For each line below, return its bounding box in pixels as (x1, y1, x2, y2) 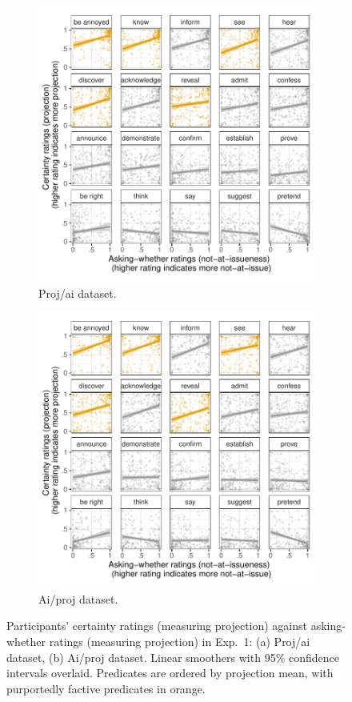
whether (6, 632, 46, 649)
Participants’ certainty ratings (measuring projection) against (6, 617, 308, 634)
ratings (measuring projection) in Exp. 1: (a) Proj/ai (49, 632, 310, 649)
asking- (310, 617, 346, 634)
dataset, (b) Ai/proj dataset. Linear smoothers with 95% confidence (6, 648, 339, 665)
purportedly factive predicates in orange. (6, 680, 206, 696)
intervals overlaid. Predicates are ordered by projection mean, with (6, 664, 334, 681)
